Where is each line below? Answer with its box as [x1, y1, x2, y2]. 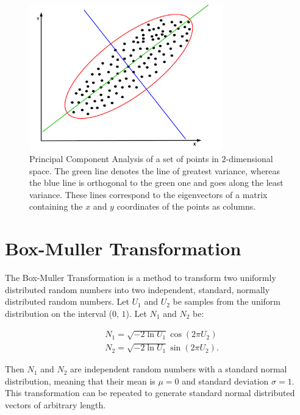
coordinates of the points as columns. [116, 200, 256, 213]
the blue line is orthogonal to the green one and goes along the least [29, 176, 284, 189]
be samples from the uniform [173, 295, 281, 308]
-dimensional [226, 152, 273, 165]
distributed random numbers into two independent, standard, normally [5, 283, 270, 296]
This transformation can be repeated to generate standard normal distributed [5, 386, 295, 399]
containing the [29, 200, 83, 213]
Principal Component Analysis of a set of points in [29, 152, 219, 165]
